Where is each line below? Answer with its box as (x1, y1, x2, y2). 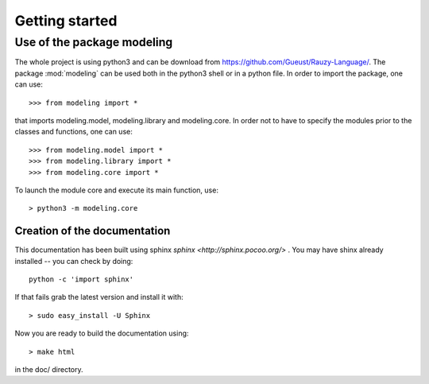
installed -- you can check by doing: (14, 256, 133, 266)
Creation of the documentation (14, 224, 171, 238)
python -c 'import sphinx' (29, 274, 134, 284)
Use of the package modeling (14, 35, 173, 49)
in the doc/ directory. (14, 364, 83, 374)
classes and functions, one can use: (14, 127, 133, 137)
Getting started (14, 12, 118, 29)
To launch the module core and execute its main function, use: (14, 185, 218, 195)
